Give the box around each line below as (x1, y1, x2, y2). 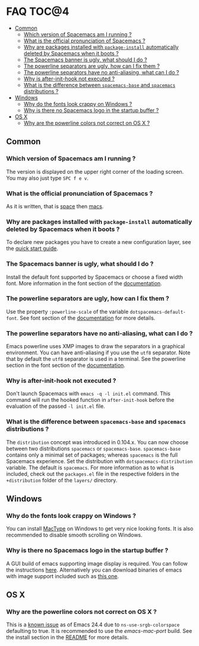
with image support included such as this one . (6, 572, 119, 579)
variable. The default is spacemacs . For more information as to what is (6, 464, 174, 471)
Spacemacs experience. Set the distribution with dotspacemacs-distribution (6, 457, 193, 464)
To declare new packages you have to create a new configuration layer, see (6, 239, 191, 246)
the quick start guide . (6, 245, 58, 252)
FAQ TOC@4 (6, 5, 70, 18)
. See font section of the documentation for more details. (17, 314, 156, 322)
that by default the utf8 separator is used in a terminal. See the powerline (6, 355, 186, 363)
